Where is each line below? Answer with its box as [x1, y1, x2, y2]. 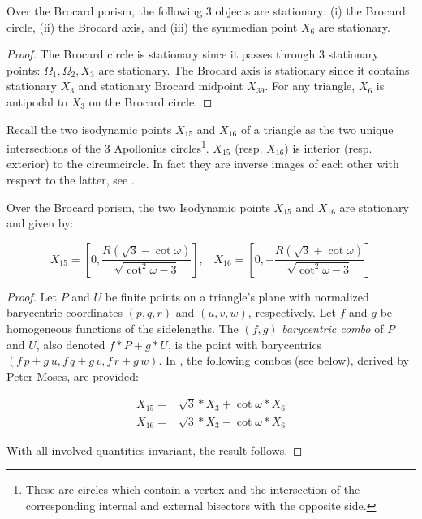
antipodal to [6, 93, 68, 110]
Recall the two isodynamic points [6, 120, 172, 137]
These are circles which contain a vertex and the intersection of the [25, 481, 360, 498]
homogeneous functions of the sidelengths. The [6, 319, 239, 336]
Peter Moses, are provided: [6, 367, 140, 384]
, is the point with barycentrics [167, 335, 322, 352]
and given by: [6, 214, 74, 231]
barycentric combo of [282, 319, 384, 336]
